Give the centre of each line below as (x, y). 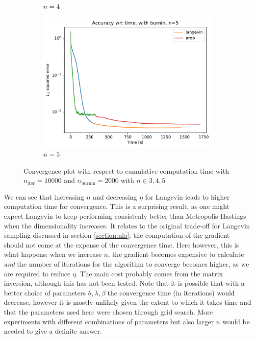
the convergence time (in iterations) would (171, 292)
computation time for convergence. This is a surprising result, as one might (117, 206)
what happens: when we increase (53, 254)
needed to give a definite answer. (53, 331)
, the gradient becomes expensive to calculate (176, 254)
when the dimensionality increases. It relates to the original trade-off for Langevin (127, 225)
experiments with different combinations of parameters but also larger (109, 321)
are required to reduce (37, 273)
